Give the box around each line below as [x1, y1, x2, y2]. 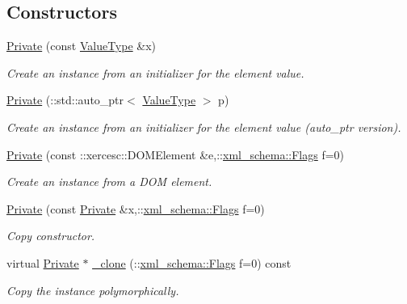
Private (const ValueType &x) [6, 37, 157, 54]
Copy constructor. [6, 227, 95, 244]
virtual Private [6, 254, 79, 271]
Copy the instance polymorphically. [6, 281, 179, 298]
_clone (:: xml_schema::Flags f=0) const [92, 254, 292, 271]
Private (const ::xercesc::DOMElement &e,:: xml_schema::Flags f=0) [6, 146, 345, 163]
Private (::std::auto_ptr [6, 91, 124, 108]
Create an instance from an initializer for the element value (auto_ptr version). [6, 118, 401, 135]
